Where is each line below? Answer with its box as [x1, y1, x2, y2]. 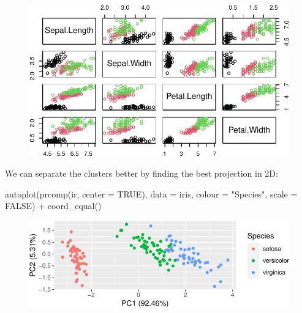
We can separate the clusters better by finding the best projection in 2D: [5, 167, 278, 180]
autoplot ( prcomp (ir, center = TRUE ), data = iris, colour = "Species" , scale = [5, 187, 298, 200]
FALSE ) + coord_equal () [5, 199, 102, 212]
